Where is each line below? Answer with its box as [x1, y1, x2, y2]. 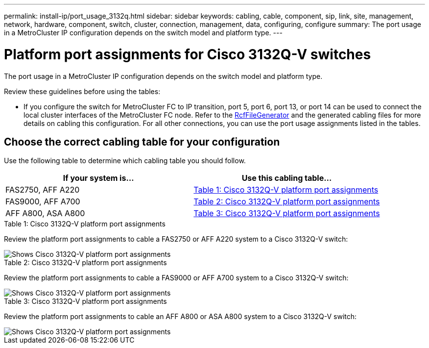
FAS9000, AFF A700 [5, 197, 80, 207]
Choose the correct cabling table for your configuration [4, 135, 280, 148]
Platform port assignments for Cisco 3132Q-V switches [4, 46, 371, 63]
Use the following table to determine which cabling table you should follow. [4, 156, 246, 165]
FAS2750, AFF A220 [5, 185, 80, 195]
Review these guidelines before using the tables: [4, 87, 161, 96]
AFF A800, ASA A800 [5, 208, 85, 219]
